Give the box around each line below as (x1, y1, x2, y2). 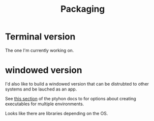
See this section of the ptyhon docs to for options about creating (5, 95, 136, 101)
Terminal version (5, 31, 76, 42)
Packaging (61, 3, 105, 15)
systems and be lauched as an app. (5, 86, 77, 92)
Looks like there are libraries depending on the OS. (5, 110, 108, 116)
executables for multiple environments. (5, 101, 84, 107)
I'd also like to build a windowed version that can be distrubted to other (5, 81, 149, 87)
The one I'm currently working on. (5, 47, 74, 53)
